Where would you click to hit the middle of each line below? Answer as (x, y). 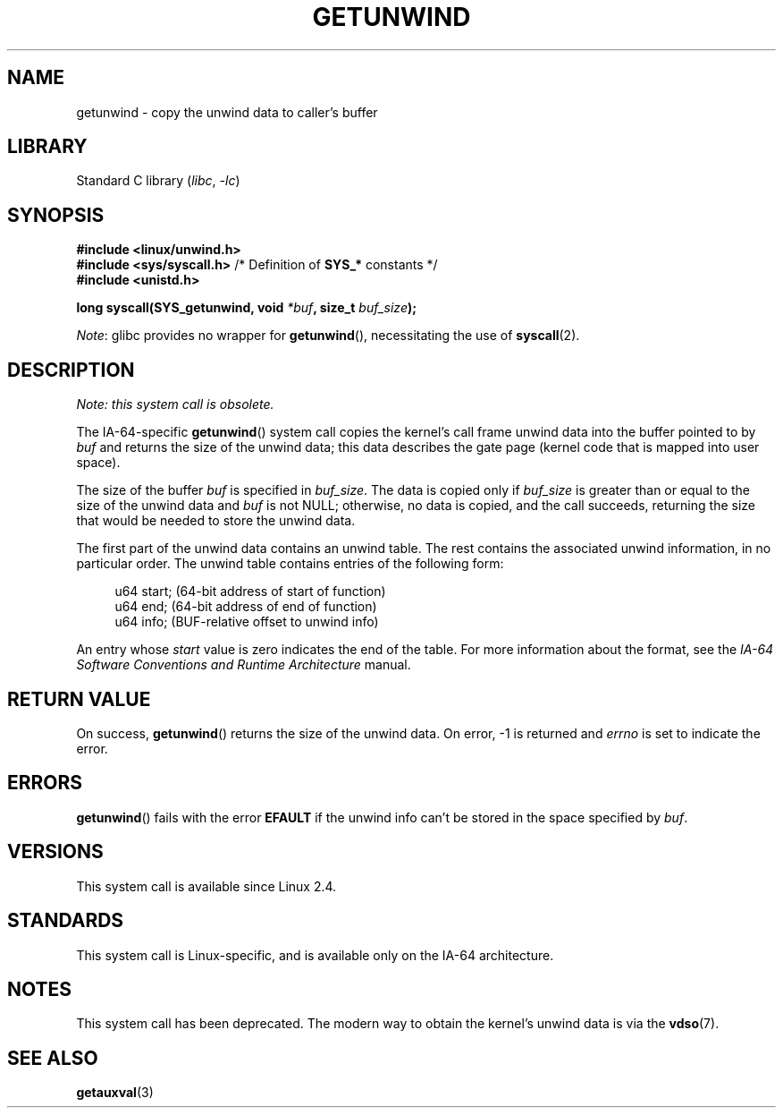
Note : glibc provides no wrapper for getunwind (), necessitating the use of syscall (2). (328, 336)
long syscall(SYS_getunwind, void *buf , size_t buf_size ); (247, 308)
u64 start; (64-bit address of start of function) (250, 592)
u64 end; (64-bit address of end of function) (246, 607)
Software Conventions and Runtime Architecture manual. (244, 665)
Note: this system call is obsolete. (175, 404)
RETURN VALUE (79, 699)
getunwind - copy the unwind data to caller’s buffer (227, 112)
